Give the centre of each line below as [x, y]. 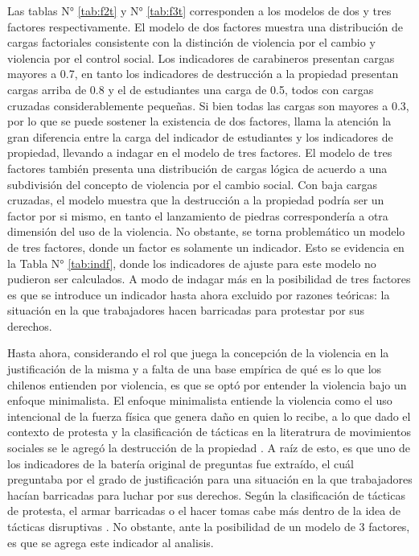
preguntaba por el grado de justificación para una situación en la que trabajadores [210, 479]
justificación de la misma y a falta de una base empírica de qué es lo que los [195, 369]
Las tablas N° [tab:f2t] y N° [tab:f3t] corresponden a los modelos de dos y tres [199, 10]
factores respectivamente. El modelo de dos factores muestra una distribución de [205, 26]
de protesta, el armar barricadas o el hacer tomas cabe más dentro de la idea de [204, 511]
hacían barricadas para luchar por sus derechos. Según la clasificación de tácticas [206, 494]
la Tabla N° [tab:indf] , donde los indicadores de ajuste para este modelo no [192, 263]
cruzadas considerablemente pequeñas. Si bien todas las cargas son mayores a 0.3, [208, 105]
